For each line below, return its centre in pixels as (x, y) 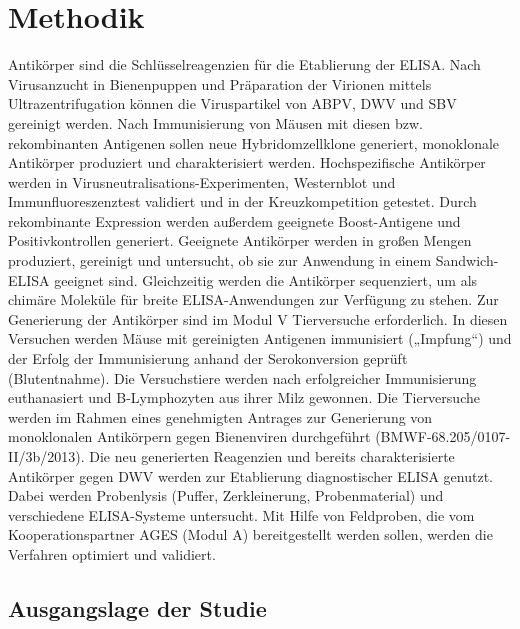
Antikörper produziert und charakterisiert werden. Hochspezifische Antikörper (247, 162)
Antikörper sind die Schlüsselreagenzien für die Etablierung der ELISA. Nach (244, 64)
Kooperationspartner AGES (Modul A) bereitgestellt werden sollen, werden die (250, 534)
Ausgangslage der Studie (137, 607)
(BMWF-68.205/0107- (443, 436)
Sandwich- (467, 260)
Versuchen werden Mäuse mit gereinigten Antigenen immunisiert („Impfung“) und (260, 338)
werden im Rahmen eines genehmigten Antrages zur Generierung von (220, 416)
